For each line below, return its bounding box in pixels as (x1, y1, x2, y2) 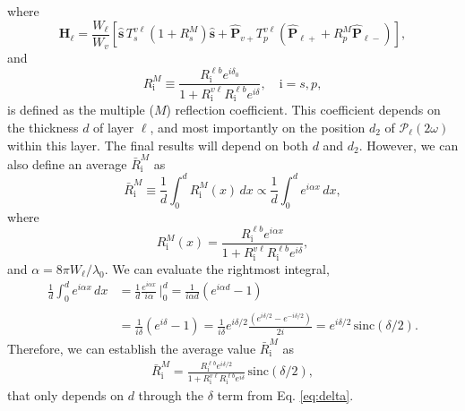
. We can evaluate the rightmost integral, (104, 259, 330, 278)
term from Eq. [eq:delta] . (217, 386, 354, 405)
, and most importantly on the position (150, 117, 366, 136)
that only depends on (7, 386, 124, 405)
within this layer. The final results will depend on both (7, 135, 308, 154)
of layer (93, 117, 134, 136)
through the (138, 386, 203, 405)
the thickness (7, 117, 79, 136)
